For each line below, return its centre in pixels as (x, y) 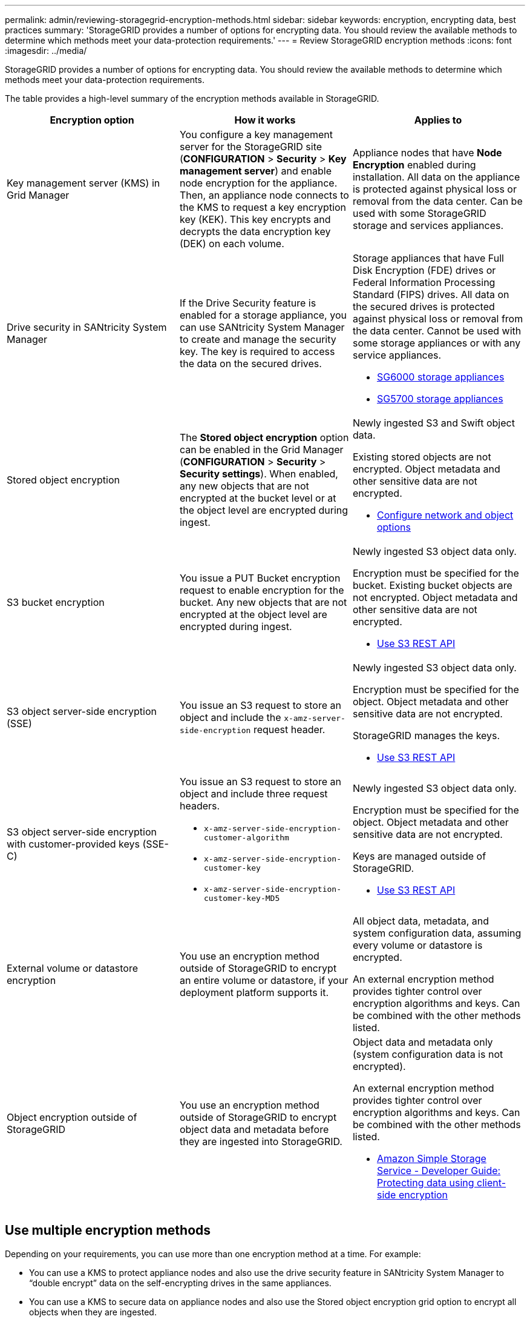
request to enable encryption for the (262, 590)
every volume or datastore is (417, 945)
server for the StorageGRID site (251, 147)
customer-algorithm (246, 838)
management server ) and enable (255, 171)
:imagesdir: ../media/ (46, 51)
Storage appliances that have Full (428, 258)
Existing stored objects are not (422, 457)
